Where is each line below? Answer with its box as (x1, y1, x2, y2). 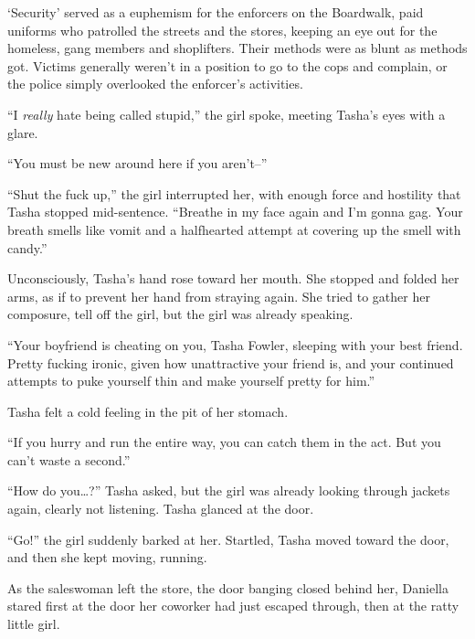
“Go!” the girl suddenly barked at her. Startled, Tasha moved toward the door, (7, 529, 449, 548)
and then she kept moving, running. (7, 548, 207, 567)
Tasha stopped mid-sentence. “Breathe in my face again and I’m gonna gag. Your (7, 202, 463, 221)
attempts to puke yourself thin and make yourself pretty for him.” (7, 371, 375, 390)
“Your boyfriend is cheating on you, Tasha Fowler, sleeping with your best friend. (7, 335, 463, 354)
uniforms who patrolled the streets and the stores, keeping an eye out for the (7, 20, 438, 39)
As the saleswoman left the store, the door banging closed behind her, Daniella (7, 578, 449, 597)
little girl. (7, 614, 60, 634)
